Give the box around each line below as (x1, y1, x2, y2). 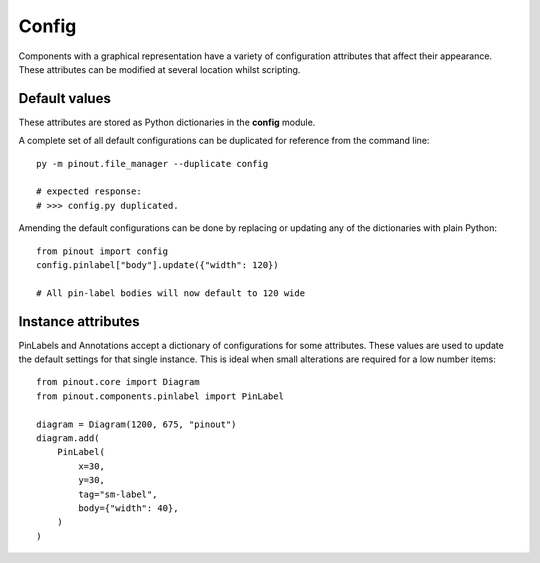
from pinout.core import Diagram (36, 376, 200, 388)
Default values (18, 90, 112, 107)
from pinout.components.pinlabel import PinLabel (36, 390, 285, 402)
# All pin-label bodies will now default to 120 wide (36, 287, 305, 299)
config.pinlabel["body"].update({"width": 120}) (36, 259, 279, 270)
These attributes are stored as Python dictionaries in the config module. (18, 116, 316, 128)
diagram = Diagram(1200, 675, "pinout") (36, 418, 237, 430)
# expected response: (36, 186, 142, 197)
